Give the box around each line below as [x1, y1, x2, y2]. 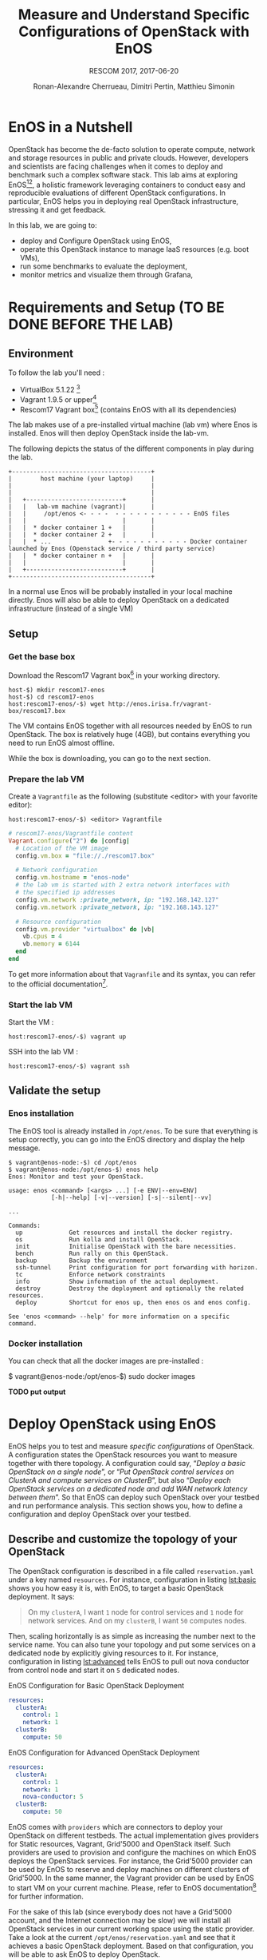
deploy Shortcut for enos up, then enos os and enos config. [15, 1298, 251, 1306]
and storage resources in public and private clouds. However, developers [8, 153, 249, 162]
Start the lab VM [8, 999, 73, 1010]
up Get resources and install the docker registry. [15, 1229, 234, 1237]
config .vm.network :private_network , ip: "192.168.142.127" [15, 895, 219, 904]
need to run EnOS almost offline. [8, 738, 116, 747]
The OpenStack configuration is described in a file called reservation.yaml [8, 1566, 254, 1576]
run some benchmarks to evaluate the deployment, [19, 261, 187, 271]
